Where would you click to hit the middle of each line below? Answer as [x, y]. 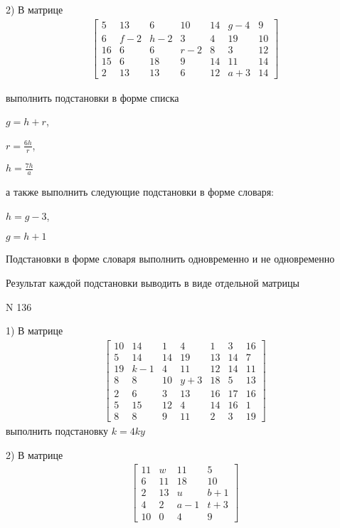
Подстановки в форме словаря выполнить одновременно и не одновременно [170, 259]
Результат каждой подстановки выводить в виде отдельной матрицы [153, 282]
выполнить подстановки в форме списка [92, 97]
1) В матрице [34, 331]
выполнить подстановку [57, 430]
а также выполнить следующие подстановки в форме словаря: [140, 192]
